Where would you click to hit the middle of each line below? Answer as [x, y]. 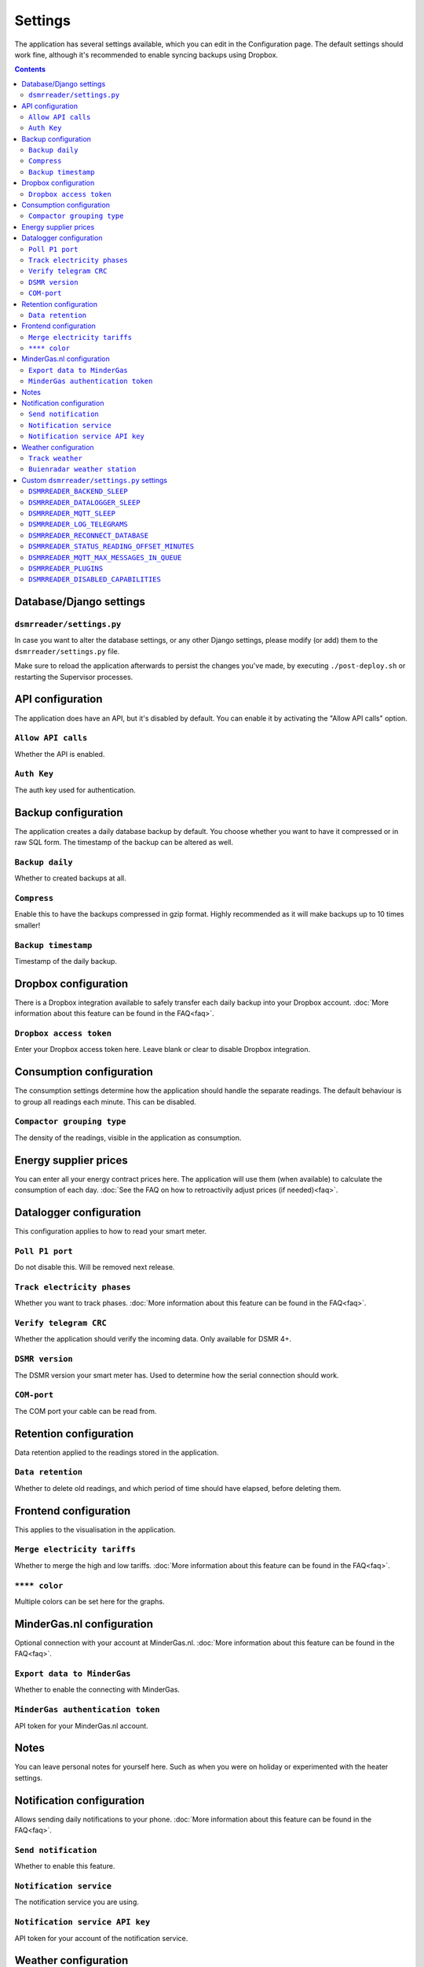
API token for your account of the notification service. [101, 1938]
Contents [30, 69]
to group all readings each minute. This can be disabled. [105, 1102]
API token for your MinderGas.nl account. [81, 1725]
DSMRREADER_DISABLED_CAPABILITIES [95, 579]
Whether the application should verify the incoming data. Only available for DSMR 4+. [153, 1339]
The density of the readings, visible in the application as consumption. [128, 1138]
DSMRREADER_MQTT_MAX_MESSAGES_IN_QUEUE [105, 557]
